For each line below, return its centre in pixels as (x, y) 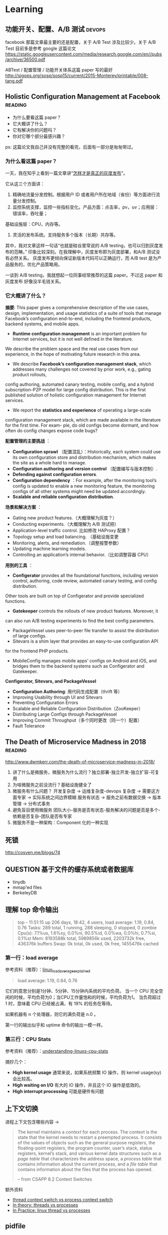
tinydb (19, 882)
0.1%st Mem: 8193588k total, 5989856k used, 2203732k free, (81, 938)
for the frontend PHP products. (37, 651)
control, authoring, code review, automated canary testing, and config (85, 581)
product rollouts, (29, 375)
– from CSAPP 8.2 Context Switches (55, 1179)
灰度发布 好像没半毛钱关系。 (34, 282)
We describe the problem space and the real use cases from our (72, 349)
